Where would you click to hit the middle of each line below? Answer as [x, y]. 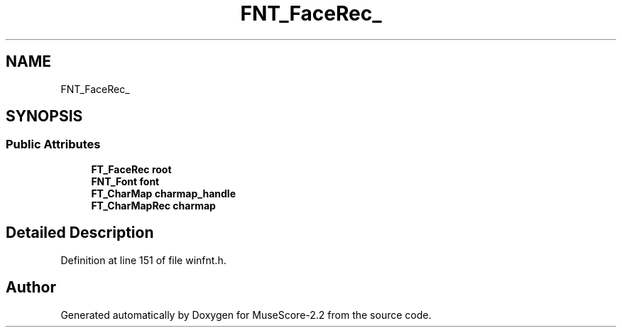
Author [31, 288]
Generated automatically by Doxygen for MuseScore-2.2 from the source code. [246, 315]
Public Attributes [53, 144]
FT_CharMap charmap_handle [163, 193]
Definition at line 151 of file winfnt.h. [143, 260]
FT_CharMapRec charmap [153, 205]
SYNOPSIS [44, 116]
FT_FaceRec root [131, 169]
